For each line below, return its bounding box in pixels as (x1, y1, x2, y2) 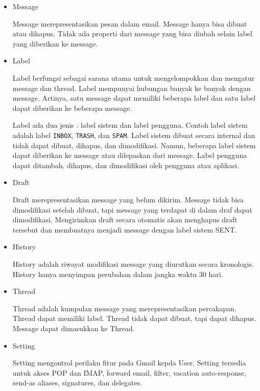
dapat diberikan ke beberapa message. (12, 102, 132, 113)
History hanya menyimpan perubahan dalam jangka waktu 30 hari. (12, 268, 223, 279)
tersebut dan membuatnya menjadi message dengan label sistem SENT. (12, 224, 237, 235)
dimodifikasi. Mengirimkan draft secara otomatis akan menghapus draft (12, 214, 238, 225)
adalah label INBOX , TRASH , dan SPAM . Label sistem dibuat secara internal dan (12, 129, 255, 140)
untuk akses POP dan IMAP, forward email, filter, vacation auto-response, (12, 367, 247, 378)
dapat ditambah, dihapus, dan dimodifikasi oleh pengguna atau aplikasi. (12, 159, 240, 170)
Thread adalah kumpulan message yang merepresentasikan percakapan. (12, 303, 237, 313)
